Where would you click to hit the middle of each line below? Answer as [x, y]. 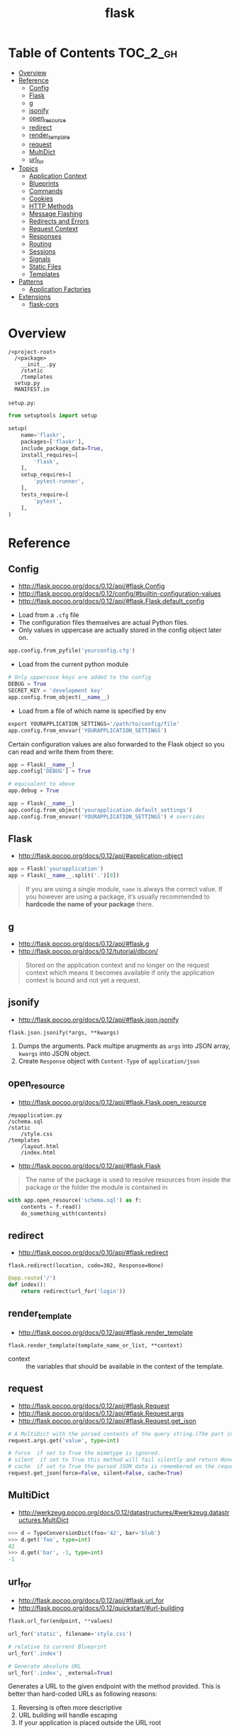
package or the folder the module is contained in [96, 1187]
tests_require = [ [45, 494]
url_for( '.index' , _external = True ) [61, 1673]
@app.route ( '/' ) [32, 1278]
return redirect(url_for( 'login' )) [73, 1292]
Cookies [41, 199]
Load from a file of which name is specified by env [92, 711]
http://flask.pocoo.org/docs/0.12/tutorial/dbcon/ [88, 951]
